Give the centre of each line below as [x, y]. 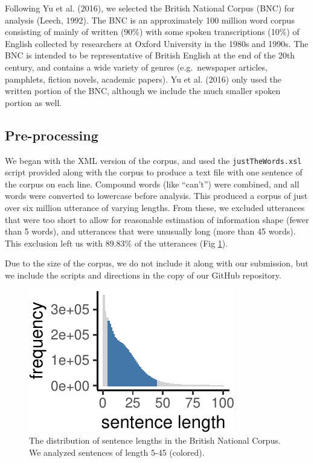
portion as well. [34, 102]
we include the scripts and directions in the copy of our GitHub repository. [143, 275]
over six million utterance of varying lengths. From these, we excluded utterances [155, 207]
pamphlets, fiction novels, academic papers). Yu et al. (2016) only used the [143, 79]
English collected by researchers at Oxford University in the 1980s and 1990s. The [157, 43]
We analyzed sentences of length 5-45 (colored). [117, 452]
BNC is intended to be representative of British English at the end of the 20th [150, 55]
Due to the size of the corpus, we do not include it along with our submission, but [157, 263]
